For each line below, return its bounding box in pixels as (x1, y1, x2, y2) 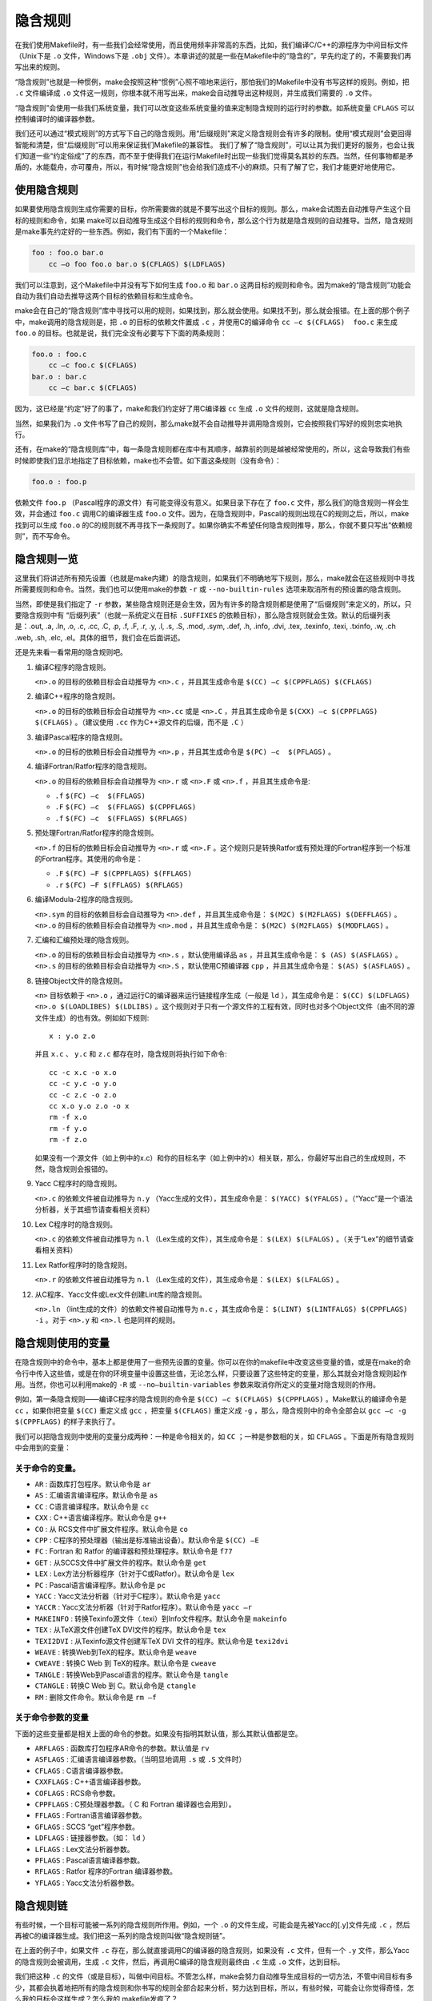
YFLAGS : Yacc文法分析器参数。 (34, 1878, 139, 1887)
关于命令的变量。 (14, 1462, 81, 1474)
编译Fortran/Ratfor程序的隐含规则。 (34, 761, 152, 772)
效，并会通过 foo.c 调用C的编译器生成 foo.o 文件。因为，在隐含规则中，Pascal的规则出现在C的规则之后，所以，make (14, 509, 410, 519)
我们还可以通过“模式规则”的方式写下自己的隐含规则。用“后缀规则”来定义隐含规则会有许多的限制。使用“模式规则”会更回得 (14, 129, 412, 138)
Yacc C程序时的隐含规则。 (34, 1179, 122, 1189)
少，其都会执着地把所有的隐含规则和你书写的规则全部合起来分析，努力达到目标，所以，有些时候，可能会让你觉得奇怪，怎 (14, 1983, 414, 1992)
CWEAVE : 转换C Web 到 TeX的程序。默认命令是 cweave (34, 1658, 217, 1668)
